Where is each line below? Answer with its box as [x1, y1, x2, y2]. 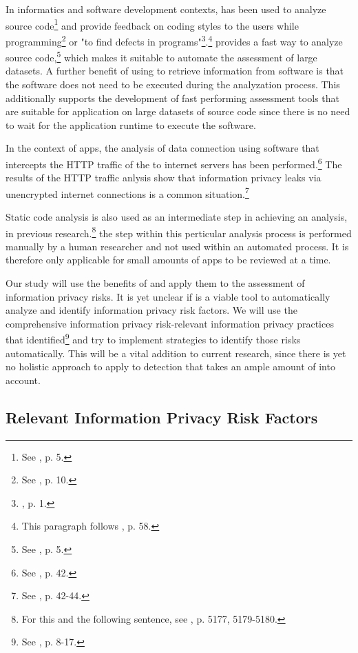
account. [6, 372, 41, 387]
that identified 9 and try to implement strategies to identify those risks [6, 330, 301, 347]
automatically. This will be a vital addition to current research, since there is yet [6, 345, 346, 360]
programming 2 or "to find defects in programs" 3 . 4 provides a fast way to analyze [6, 32, 343, 48]
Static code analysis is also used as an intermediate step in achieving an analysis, [6, 210, 348, 223]
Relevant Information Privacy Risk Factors [6, 406, 318, 428]
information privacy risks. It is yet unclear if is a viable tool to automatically [6, 289, 330, 303]
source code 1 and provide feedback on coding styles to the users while [6, 16, 299, 32]
